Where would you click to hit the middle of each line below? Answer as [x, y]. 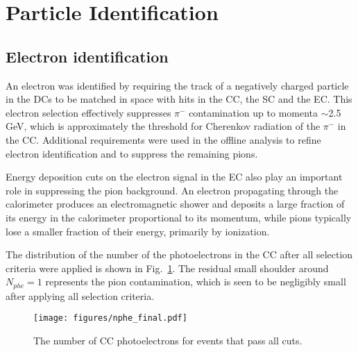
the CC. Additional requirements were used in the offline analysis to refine [163, 139]
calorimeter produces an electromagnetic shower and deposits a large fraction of [175, 204]
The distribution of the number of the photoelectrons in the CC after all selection [179, 254]
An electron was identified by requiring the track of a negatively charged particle [177, 85]
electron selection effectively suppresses [88, 112]
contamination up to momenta [254, 112]
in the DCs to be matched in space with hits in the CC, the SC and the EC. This [179, 99]
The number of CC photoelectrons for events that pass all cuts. [168, 340]
